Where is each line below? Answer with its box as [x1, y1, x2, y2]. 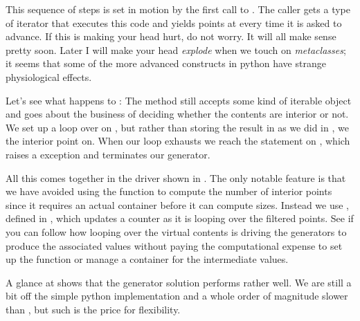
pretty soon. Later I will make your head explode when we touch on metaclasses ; [6, 42, 346, 57]
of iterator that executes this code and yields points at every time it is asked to [6, 15, 342, 30]
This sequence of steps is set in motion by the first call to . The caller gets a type [6, 2, 350, 16]
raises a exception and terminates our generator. [6, 147, 210, 161]
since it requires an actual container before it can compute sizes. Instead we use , [6, 197, 349, 212]
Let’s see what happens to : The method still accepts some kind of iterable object [6, 93, 352, 107]
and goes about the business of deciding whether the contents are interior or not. [6, 107, 349, 121]
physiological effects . [6, 69, 92, 84]
